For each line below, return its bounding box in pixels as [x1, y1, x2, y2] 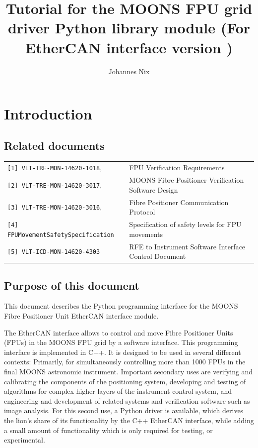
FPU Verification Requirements [129, 162, 225, 173]
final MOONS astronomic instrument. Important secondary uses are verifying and [4, 366, 253, 377]
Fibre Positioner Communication [129, 197, 229, 207]
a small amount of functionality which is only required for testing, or [4, 425, 213, 435]
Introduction [4, 104, 92, 124]
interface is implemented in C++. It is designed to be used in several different [4, 346, 241, 357]
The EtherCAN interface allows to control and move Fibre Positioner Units [4, 327, 233, 337]
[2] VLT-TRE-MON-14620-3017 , [7, 179, 102, 190]
